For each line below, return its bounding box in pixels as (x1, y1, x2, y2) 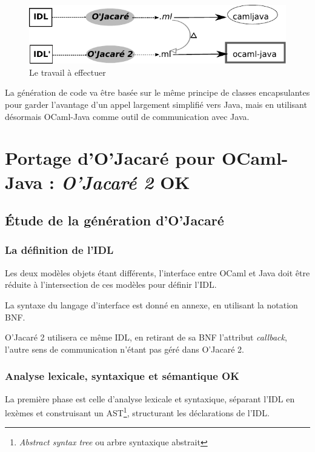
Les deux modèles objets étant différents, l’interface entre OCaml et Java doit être (5, 266, 310, 279)
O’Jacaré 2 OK (61, 169, 190, 194)
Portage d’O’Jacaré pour (5, 145, 216, 170)
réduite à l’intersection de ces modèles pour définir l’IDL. (5, 278, 217, 291)
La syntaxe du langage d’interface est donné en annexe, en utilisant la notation (5, 298, 298, 311)
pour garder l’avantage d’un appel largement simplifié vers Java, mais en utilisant (5, 98, 307, 111)
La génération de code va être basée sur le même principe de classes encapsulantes (5, 86, 310, 99)
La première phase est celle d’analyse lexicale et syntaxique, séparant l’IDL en (5, 392, 295, 405)
